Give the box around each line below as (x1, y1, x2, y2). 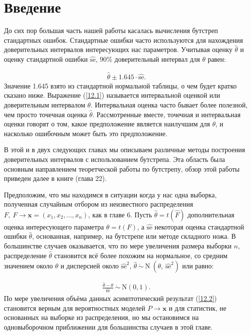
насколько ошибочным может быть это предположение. (4, 128, 168, 138)
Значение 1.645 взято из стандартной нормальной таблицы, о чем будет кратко (4, 80, 237, 90)
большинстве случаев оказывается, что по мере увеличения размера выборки (4, 241, 232, 251)
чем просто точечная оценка (4, 109, 87, 119)
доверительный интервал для (114, 53, 200, 64)
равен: (207, 53, 226, 64)
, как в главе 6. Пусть (88, 209, 152, 219)
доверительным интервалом (4, 99, 86, 109)
